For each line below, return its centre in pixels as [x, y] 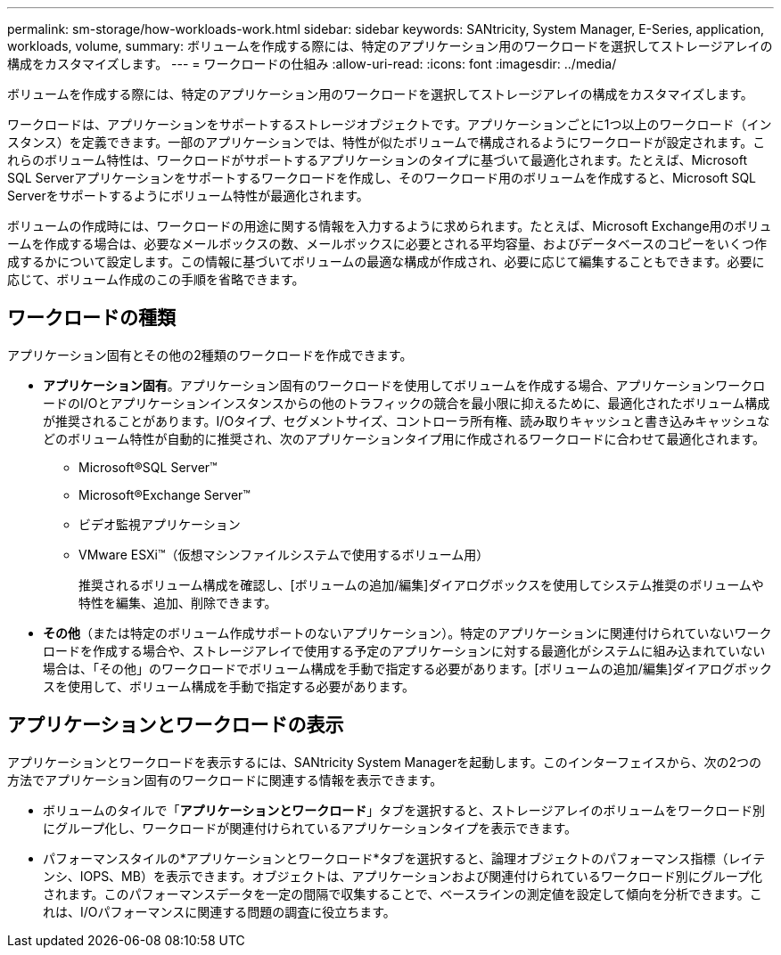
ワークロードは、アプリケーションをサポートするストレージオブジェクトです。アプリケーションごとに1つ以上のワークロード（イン [390, 124]
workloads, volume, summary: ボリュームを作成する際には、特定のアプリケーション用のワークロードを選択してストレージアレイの [390, 46]
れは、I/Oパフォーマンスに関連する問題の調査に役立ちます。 [219, 911]
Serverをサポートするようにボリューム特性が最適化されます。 [188, 196]
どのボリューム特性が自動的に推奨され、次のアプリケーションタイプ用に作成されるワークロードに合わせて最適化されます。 [404, 438]
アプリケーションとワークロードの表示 [176, 725]
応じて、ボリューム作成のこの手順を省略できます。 [156, 279]
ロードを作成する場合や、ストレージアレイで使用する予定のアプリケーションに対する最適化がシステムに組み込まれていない [404, 650]
